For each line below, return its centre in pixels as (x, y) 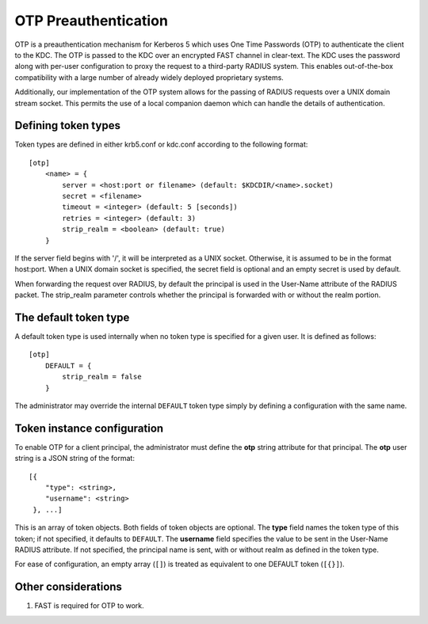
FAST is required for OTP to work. (89, 606)
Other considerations (69, 587)
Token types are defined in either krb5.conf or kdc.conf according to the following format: (161, 145)
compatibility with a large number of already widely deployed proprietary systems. (149, 77)
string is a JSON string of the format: (75, 458)
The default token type (72, 317)
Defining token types (67, 126)
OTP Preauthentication (91, 21)
